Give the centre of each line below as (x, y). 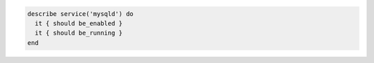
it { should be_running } (79, 33)
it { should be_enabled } (79, 23)
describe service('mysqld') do (81, 13)
